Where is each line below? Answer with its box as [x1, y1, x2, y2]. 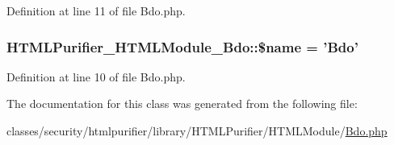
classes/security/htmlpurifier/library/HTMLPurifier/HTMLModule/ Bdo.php [6, 122, 388, 139]
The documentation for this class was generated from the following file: [6, 95, 358, 112]
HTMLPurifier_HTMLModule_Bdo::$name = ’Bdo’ [6, 36, 358, 56]
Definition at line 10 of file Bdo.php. [6, 68, 186, 85]
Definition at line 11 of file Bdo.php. [6, 2, 186, 19]
